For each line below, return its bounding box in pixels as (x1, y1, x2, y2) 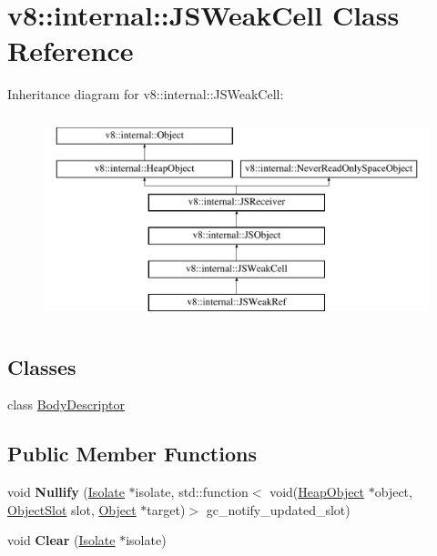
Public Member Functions (7, 440, 257, 468)
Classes (7, 352, 76, 380)
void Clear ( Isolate (7, 531, 116, 550)
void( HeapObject (269, 482, 365, 501)
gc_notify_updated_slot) (206, 500, 351, 519)
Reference (7, 32, 134, 69)
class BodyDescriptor (7, 395, 126, 414)
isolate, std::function (135, 482, 249, 501)
